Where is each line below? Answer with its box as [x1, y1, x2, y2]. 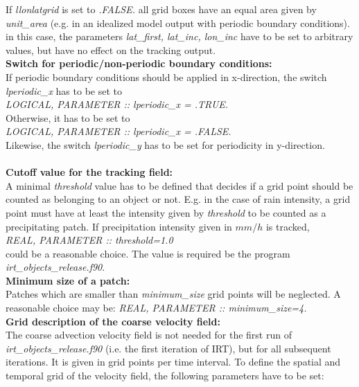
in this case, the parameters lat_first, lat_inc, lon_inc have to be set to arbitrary [6, 29, 353, 44]
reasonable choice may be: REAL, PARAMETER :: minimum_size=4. [6, 300, 307, 315]
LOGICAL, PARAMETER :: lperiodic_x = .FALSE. [6, 124, 231, 138]
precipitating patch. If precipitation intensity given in [6, 219, 232, 233]
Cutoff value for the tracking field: [6, 165, 173, 179]
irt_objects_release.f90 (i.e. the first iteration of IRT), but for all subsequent [6, 341, 331, 355]
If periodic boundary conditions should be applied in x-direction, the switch [6, 69, 327, 84]
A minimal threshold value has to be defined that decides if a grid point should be [6, 178, 353, 192]
